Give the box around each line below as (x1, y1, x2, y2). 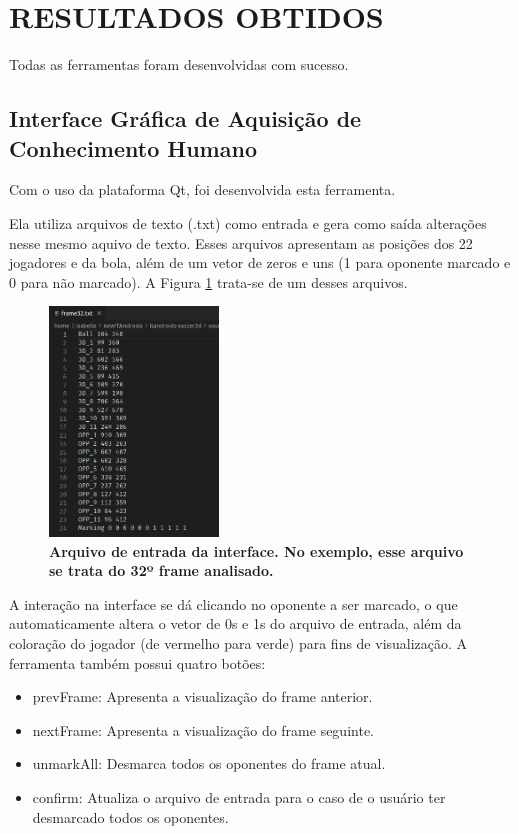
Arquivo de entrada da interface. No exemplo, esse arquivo (49, 540, 464, 561)
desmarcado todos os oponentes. (32, 806, 229, 827)
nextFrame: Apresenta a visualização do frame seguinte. (32, 719, 374, 740)
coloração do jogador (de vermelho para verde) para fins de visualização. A (9, 632, 468, 653)
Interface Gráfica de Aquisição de (9, 103, 362, 134)
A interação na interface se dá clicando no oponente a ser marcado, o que (9, 593, 458, 614)
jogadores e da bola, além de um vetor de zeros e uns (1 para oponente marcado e (9, 252, 511, 273)
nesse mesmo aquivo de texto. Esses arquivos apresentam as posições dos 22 (9, 232, 473, 253)
